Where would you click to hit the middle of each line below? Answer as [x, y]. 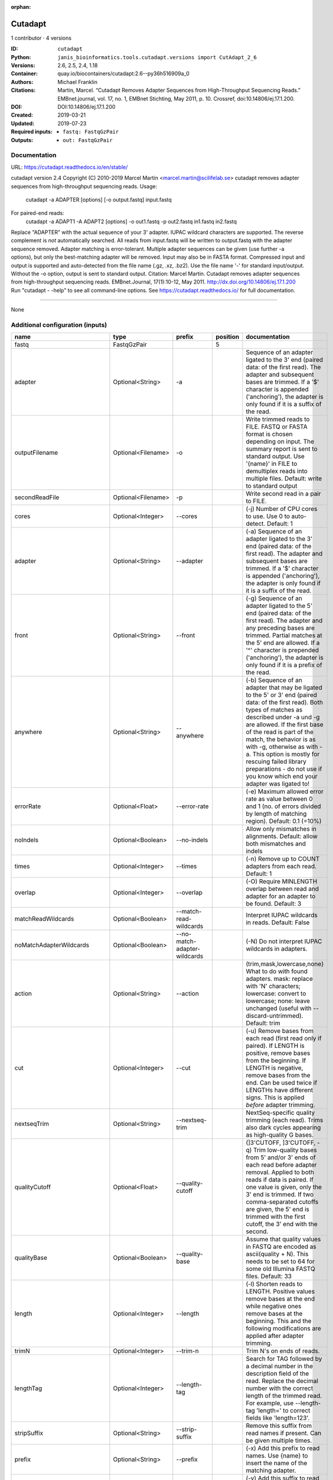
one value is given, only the [284, 1187]
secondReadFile [37, 497]
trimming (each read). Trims [285, 1120]
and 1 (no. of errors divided [283, 806]
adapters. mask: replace [279, 979]
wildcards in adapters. [277, 949]
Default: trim [263, 1023]
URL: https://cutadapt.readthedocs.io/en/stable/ [69, 167]
